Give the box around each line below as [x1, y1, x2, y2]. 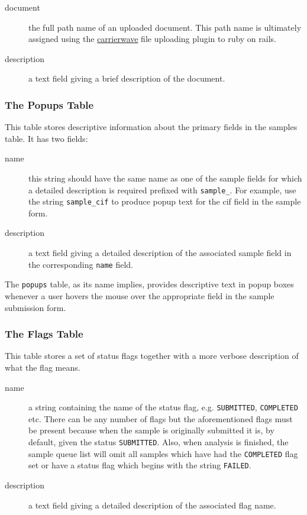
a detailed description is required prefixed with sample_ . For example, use [28, 183, 296, 196]
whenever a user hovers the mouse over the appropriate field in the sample [5, 289, 274, 302]
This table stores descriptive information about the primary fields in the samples [5, 121, 298, 133]
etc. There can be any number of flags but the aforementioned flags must [28, 412, 293, 425]
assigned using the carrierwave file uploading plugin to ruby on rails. [28, 33, 277, 45]
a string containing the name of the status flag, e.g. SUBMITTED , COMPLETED [28, 401, 298, 413]
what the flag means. [5, 361, 80, 373]
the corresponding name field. [28, 258, 133, 270]
